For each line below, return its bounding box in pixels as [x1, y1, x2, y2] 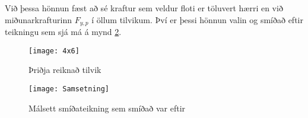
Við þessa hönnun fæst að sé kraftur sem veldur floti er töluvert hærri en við [5, 2, 283, 14]
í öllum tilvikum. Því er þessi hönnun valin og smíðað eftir [91, 13, 303, 25]
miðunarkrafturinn [5, 13, 72, 25]
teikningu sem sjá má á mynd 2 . [5, 25, 122, 38]
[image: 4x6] [28, 46, 80, 55]
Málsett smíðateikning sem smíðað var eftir [28, 101, 186, 114]
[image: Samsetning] [28, 84, 110, 93]
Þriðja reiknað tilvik [28, 63, 101, 76]
